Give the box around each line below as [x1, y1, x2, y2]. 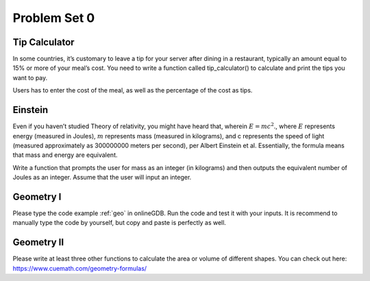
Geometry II [12, 236, 64, 248]
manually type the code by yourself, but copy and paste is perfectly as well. [12, 219, 226, 227]
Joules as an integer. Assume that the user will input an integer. [12, 173, 192, 182]
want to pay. [12, 73, 48, 82]
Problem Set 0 [12, 10, 95, 25]
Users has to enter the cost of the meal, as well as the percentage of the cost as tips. [12, 86, 253, 95]
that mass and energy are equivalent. [12, 151, 118, 159]
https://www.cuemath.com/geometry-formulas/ [12, 264, 147, 272]
